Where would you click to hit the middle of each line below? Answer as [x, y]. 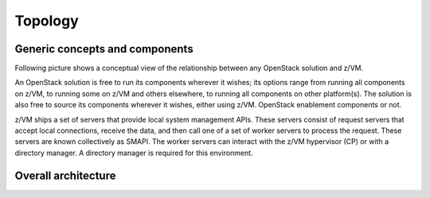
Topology [47, 21]
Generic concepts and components [104, 49]
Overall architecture [65, 175]
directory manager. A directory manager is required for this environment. [134, 153]
